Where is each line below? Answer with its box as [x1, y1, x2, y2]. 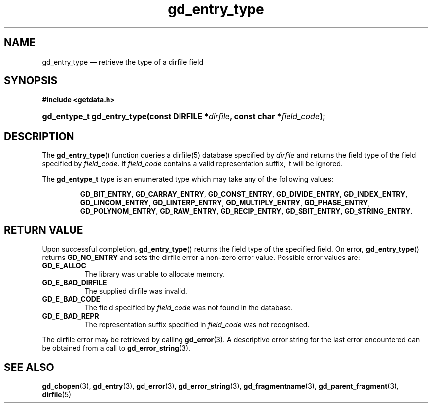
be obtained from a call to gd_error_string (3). [42, 344, 191, 353]
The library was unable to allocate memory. [84, 270, 225, 279]
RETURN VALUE [4, 223, 83, 236]
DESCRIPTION [4, 130, 74, 143]
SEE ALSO [4, 361, 54, 373]
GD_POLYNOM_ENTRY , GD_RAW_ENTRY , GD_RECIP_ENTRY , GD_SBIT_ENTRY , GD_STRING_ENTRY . [80, 207, 413, 216]
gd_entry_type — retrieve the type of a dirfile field [42, 57, 203, 66]
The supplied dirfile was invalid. [84, 287, 187, 296]
